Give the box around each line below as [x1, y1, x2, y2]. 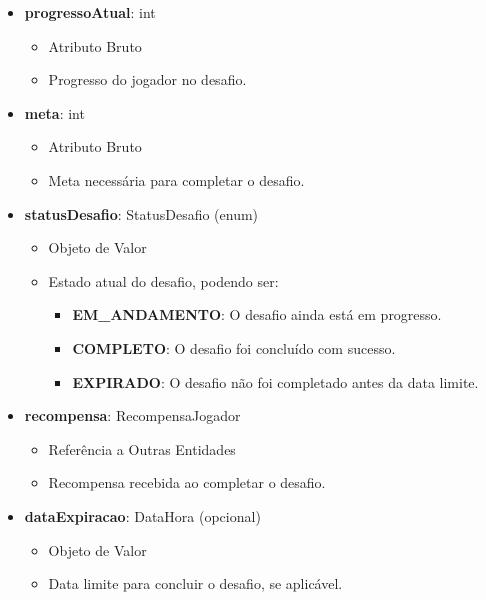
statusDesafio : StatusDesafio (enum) [24, 203, 259, 224]
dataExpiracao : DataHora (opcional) [24, 505, 261, 526]
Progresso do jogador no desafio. [48, 69, 247, 90]
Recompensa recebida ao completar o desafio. [48, 472, 326, 493]
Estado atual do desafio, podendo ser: [48, 270, 279, 291]
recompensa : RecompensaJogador [24, 405, 241, 426]
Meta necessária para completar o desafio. [48, 169, 305, 190]
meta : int [24, 102, 85, 123]
